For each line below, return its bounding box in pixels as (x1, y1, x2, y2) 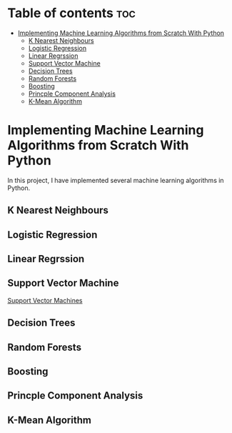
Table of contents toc (7, 5, 136, 21)
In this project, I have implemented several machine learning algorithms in (7, 176, 224, 184)
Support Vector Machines (7, 296, 83, 304)
